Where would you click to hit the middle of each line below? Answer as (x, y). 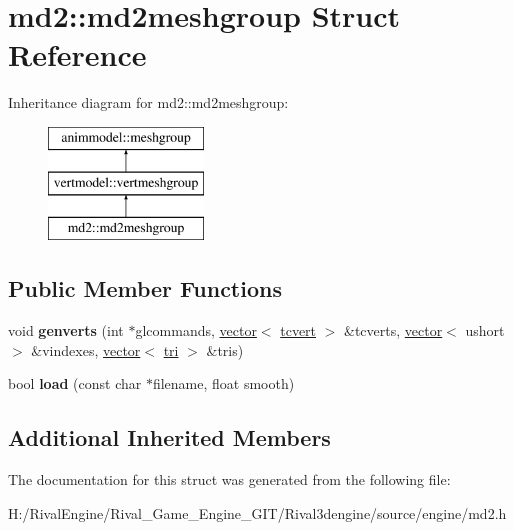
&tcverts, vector (393, 330)
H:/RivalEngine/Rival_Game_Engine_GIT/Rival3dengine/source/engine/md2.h (257, 512)
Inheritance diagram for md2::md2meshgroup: (148, 102)
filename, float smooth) (223, 383)
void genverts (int (66, 330)
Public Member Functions (145, 288)
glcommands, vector (196, 330)
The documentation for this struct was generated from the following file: (229, 479)
